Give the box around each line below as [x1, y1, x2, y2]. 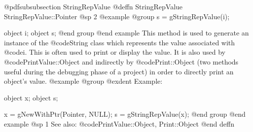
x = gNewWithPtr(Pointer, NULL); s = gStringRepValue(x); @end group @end [4, 109, 246, 119]
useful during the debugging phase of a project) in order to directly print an [4, 66, 234, 76]
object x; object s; [4, 92, 58, 102]
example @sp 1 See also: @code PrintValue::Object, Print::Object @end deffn [4, 118, 234, 129]
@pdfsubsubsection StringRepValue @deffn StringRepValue [4, 1, 183, 11]
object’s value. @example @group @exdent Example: [4, 76, 163, 86]
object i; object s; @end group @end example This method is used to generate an [4, 28, 249, 38]
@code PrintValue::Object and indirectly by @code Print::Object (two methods [4, 56, 239, 66]
